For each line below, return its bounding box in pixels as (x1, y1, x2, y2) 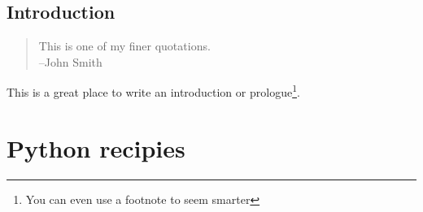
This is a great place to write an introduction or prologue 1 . (7, 81, 300, 101)
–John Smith (38, 53, 102, 70)
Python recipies (7, 131, 185, 164)
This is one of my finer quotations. (38, 37, 211, 54)
